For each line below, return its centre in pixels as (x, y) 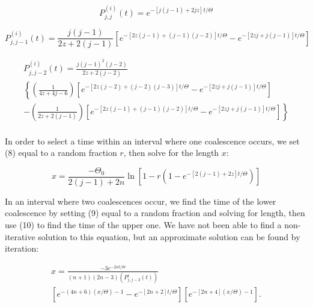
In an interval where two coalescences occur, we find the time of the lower (141, 201)
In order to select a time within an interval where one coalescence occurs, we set (152, 141)
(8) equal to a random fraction (61, 153)
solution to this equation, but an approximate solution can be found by (169, 236)
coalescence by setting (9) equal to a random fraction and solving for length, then (155, 213)
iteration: (22, 248)
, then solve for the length (171, 153)
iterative (20, 236)
